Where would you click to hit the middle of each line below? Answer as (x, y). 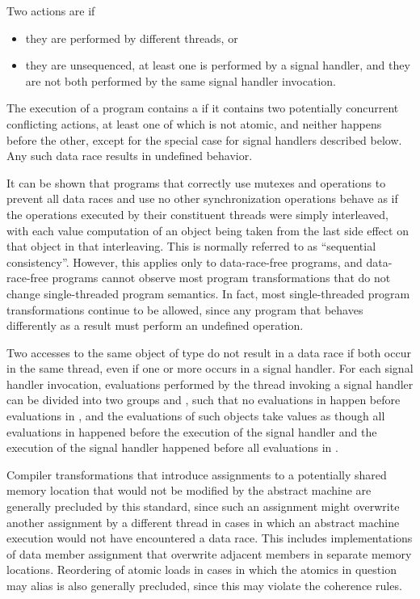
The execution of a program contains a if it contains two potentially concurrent (203, 108)
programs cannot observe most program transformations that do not (221, 278)
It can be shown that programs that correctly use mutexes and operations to (196, 182)
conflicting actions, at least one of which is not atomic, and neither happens (194, 123)
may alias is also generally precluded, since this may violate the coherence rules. (204, 585)
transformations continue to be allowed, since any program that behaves (185, 309)
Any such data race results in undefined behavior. (130, 156)
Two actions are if (51, 11)
